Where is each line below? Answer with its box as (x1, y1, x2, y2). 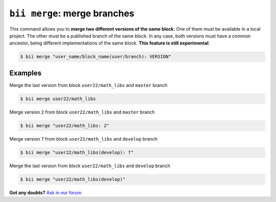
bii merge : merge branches (9, 8, 135, 19)
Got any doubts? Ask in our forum (9, 189, 82, 195)
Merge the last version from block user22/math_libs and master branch (9, 82, 168, 88)
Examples (9, 69, 42, 77)
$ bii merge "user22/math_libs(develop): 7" (20, 149, 134, 155)
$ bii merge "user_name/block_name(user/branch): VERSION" (20, 54, 171, 60)
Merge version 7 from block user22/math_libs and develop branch (9, 136, 158, 142)
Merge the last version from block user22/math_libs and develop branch (9, 163, 171, 169)
